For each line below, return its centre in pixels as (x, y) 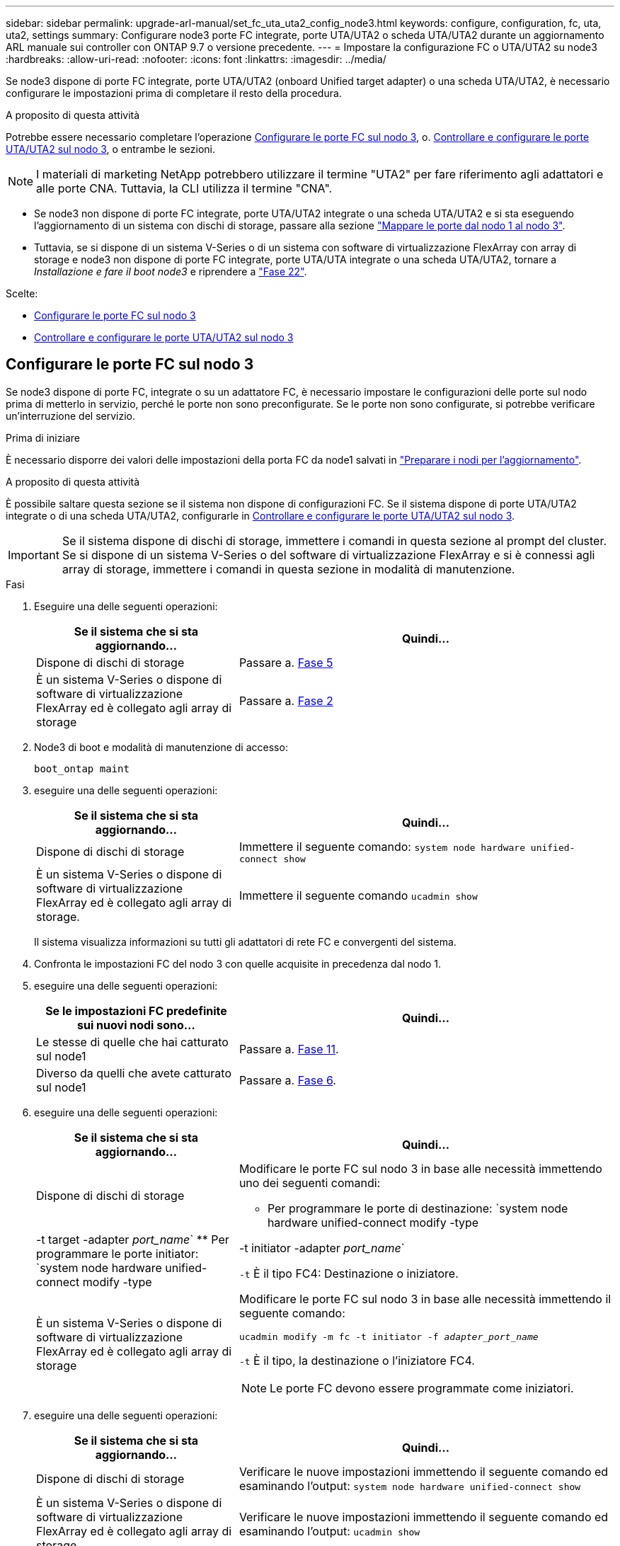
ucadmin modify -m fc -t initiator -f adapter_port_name (389, 1336)
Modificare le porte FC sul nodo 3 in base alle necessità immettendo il (425, 1299)
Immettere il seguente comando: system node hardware (382, 846)
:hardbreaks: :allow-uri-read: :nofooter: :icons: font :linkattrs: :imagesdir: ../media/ (196, 59)
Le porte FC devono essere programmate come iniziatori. (421, 1388)
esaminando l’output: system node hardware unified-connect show (410, 1485)
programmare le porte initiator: (117, 1253)
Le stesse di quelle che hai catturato (132, 1042)
